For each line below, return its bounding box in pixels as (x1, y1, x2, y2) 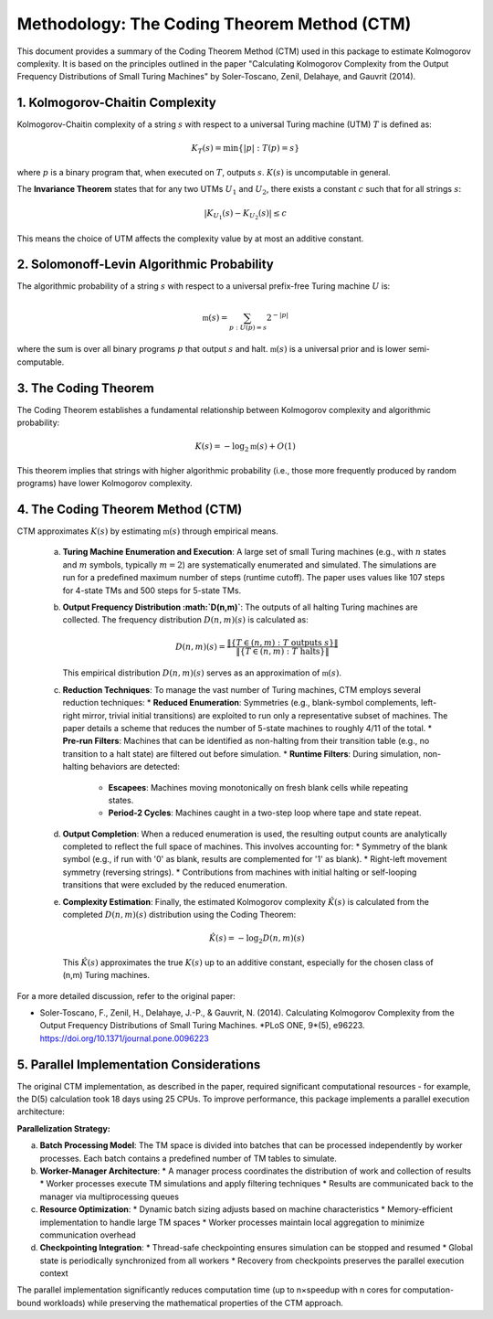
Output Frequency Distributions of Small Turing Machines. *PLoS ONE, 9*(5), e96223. (39, 1020, 365, 1031)
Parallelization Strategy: (16, 1122, 111, 1133)
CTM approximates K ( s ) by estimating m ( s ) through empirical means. (16, 526, 278, 537)
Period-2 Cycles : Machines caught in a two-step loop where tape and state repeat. (108, 807, 422, 818)
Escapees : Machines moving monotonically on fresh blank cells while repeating (108, 782, 408, 792)
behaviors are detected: (89, 761, 180, 772)
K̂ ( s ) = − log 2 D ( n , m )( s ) (208, 933, 305, 946)
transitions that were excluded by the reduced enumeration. (62, 879, 288, 890)
